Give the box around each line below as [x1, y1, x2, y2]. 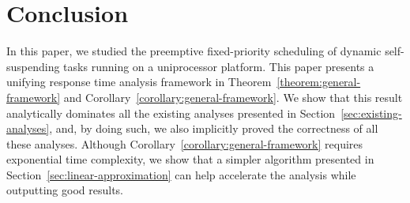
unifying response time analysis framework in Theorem [6, 73, 272, 90]
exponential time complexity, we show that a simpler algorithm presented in [6, 151, 374, 167]
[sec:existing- [340, 104, 402, 121]
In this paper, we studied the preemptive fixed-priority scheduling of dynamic [6, 43, 382, 59]
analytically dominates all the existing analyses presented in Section [6, 104, 336, 121]
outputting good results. [6, 182, 124, 198]
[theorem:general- [276, 73, 361, 90]
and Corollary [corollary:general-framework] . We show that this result [63, 88, 403, 105]
